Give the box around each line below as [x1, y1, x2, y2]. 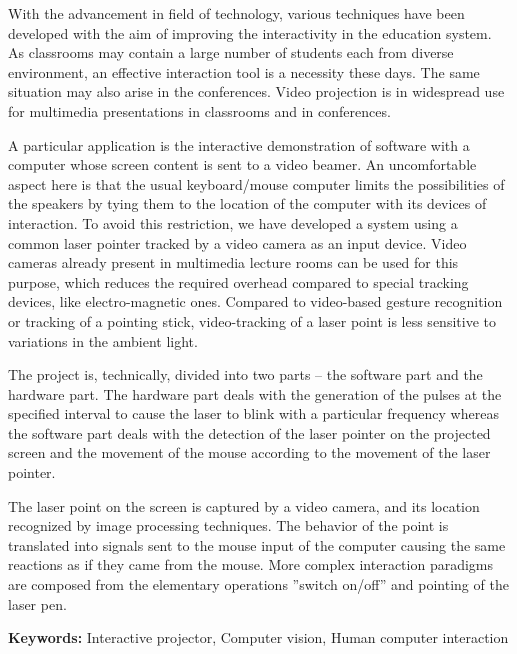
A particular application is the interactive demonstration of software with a [8, 134, 470, 155]
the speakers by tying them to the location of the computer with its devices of [8, 193, 487, 214]
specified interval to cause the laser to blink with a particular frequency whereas [8, 403, 499, 424]
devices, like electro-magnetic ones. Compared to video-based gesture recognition [8, 291, 503, 312]
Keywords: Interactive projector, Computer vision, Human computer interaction [8, 627, 509, 648]
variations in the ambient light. [8, 330, 198, 351]
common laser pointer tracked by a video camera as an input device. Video [8, 232, 467, 253]
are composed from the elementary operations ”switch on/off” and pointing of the [8, 574, 509, 595]
